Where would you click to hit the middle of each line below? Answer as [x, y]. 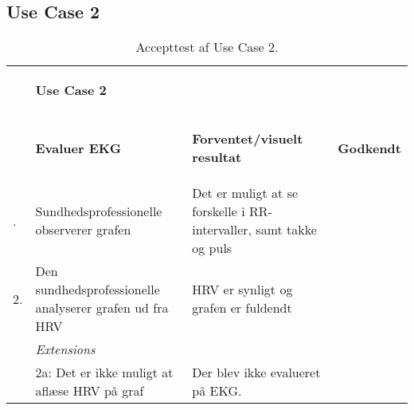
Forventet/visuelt [248, 139]
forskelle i [219, 211]
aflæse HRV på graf [90, 391]
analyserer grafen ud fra [102, 308]
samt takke [286, 230]
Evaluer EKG [78, 148]
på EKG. [217, 391]
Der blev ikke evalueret [256, 373]
